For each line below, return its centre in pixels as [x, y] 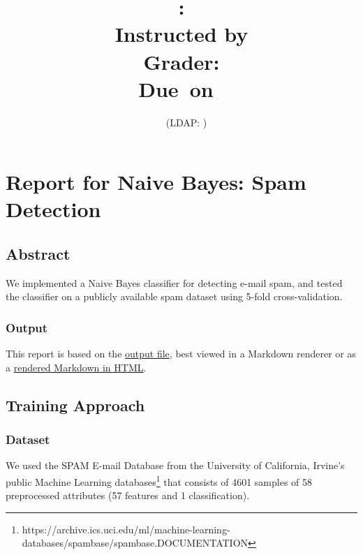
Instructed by [181, 34]
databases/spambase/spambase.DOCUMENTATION [135, 543]
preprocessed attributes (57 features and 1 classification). [128, 495]
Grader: [181, 61]
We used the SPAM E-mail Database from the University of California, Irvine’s [175, 465]
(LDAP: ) [186, 122]
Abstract [38, 254]
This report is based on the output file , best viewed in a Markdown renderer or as [181, 354]
